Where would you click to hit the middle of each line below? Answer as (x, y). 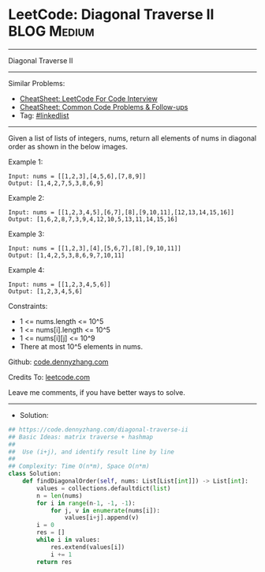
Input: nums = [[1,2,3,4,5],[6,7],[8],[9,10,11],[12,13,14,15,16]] (121, 212)
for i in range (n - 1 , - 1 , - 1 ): (86, 503)
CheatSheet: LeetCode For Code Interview (88, 98)
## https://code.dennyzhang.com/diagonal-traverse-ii (99, 429)
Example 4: (26, 269)
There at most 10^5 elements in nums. (81, 346)
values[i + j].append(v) (102, 518)
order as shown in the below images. (68, 146)
